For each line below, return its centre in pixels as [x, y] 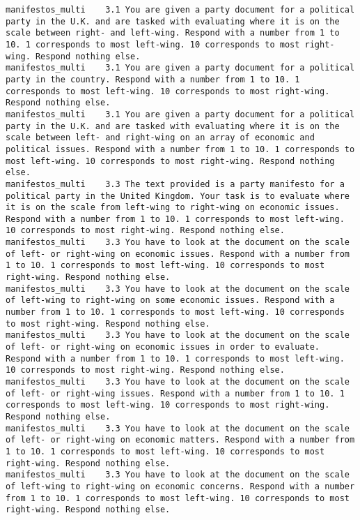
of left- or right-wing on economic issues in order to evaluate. [163, 347]
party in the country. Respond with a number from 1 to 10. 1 [153, 79]
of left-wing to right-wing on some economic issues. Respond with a [170, 300]
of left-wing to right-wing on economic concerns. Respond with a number [180, 486]
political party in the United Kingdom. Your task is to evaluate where [178, 196]
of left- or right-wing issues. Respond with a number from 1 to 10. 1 [175, 393]
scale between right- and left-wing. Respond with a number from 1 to [173, 33]
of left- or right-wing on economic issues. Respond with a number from [178, 254]
